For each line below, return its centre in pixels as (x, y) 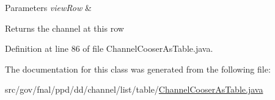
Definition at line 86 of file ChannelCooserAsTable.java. (109, 48)
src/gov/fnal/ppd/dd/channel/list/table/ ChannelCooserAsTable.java (134, 89)
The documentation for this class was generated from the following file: (138, 69)
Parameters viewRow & (48, 7)
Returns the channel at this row (64, 28)
